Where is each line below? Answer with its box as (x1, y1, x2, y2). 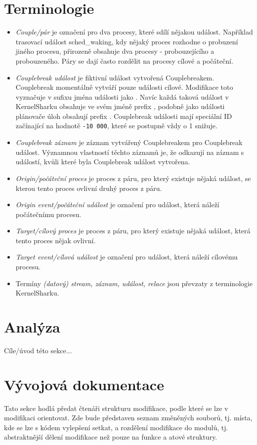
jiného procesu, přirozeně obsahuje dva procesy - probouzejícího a (15, 46, 214, 56)
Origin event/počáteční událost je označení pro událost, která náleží (15, 199, 219, 210)
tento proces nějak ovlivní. (15, 235, 96, 245)
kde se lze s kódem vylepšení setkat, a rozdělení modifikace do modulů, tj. (4, 422, 228, 432)
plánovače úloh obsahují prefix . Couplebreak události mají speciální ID (15, 111, 232, 121)
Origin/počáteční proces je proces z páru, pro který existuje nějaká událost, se (15, 173, 251, 183)
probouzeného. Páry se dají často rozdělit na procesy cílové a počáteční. (15, 55, 233, 66)
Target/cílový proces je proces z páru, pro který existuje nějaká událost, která (15, 225, 251, 236)
